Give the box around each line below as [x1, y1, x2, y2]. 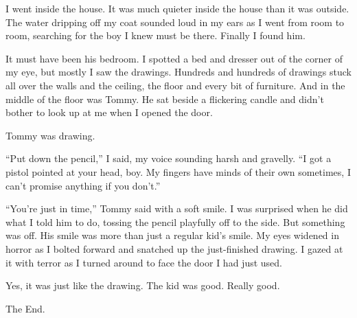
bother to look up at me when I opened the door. [5, 105, 213, 120]
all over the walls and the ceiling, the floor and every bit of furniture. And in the [5, 78, 345, 92]
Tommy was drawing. [5, 128, 95, 142]
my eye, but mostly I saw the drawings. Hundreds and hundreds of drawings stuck [5, 65, 352, 79]
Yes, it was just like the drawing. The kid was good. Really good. [5, 278, 280, 293]
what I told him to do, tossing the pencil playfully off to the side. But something [5, 214, 345, 229]
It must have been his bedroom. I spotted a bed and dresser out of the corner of [5, 51, 343, 65]
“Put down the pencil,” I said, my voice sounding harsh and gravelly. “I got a [5, 151, 332, 166]
